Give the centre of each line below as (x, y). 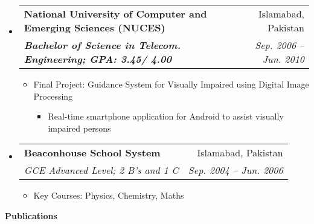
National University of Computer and (115, 14)
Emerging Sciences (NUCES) (95, 27)
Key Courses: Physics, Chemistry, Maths (109, 195)
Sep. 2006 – (280, 45)
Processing (53, 96)
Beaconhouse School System (92, 153)
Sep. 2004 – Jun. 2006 (235, 170)
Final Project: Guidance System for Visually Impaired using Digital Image (171, 84)
